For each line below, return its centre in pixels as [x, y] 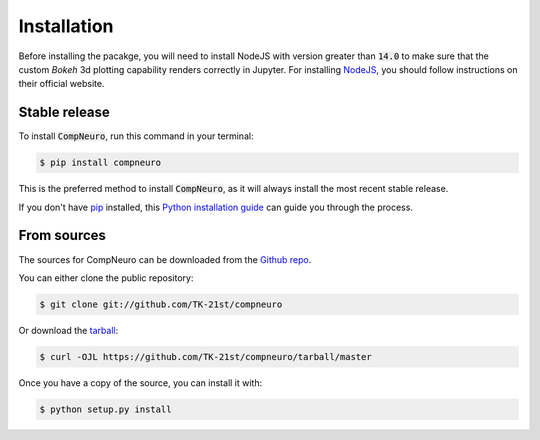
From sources [62, 235]
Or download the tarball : [68, 330]
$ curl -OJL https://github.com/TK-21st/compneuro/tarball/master [205, 356]
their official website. [61, 84]
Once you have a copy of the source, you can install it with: [140, 382]
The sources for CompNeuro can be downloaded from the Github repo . [165, 259]
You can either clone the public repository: [106, 277]
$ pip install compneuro [100, 163]
